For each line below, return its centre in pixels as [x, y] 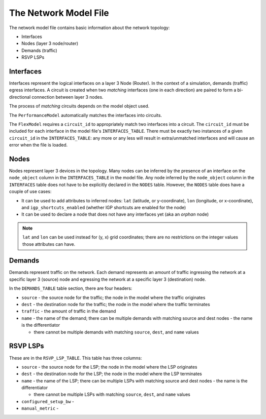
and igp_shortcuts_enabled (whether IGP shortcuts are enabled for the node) [104, 208]
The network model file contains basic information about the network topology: [89, 28]
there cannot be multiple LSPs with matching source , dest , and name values [112, 394]
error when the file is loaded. [38, 145]
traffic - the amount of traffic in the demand [69, 311]
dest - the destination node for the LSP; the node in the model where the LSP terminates [112, 374]
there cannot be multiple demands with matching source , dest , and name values [116, 332]
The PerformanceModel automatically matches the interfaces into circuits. [85, 115]
